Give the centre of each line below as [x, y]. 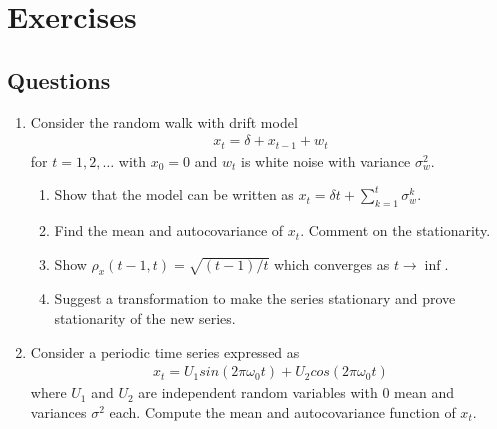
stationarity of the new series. [145, 318]
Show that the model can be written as [174, 194]
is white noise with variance [325, 160]
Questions [59, 79]
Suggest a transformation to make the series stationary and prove [255, 298]
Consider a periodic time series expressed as [165, 351]
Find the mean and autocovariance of [169, 230]
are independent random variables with [258, 392]
